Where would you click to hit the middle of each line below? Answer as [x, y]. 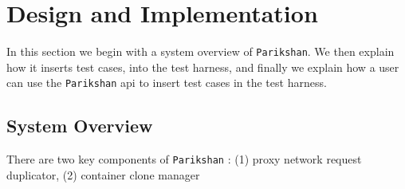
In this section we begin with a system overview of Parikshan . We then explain [201, 51]
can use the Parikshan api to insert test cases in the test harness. [167, 83]
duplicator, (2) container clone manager [103, 174]
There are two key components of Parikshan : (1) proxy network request [184, 159]
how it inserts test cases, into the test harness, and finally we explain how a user [203, 67]
